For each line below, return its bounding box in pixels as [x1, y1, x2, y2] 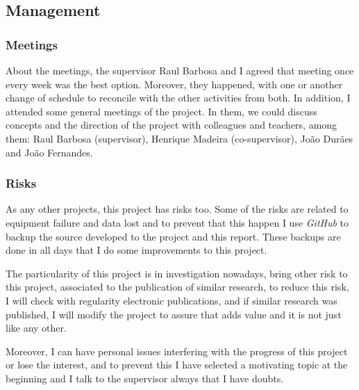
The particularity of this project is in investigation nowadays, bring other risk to [6, 266, 348, 280]
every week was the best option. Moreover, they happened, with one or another [6, 76, 343, 91]
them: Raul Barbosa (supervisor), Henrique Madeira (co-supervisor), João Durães [6, 131, 353, 145]
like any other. [6, 320, 67, 335]
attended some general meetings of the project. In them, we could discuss [6, 104, 317, 118]
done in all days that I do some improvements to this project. [6, 243, 267, 257]
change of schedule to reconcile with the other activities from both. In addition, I [6, 90, 351, 105]
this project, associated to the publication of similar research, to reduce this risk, [6, 279, 349, 294]
